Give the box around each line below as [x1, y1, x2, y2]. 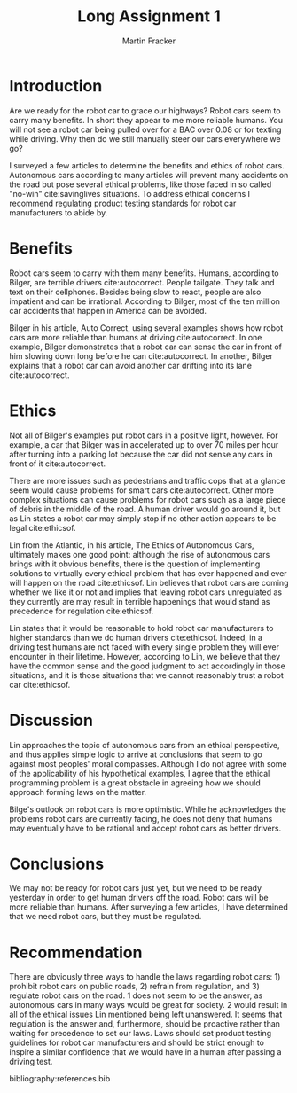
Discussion [9, 710, 93, 730]
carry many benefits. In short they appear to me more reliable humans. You [9, 114, 284, 125]
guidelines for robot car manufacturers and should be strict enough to [9, 1037, 264, 1048]
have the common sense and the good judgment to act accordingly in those [9, 660, 285, 671]
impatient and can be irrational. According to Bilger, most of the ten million [9, 295, 281, 307]
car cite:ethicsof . [9, 679, 71, 690]
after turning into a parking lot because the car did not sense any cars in [9, 449, 273, 459]
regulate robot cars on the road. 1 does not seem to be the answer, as [9, 990, 263, 1001]
